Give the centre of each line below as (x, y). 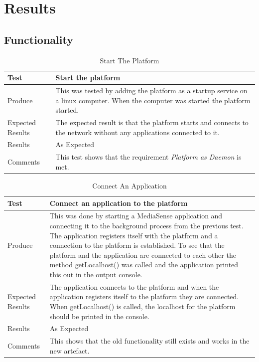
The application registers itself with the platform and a (134, 235)
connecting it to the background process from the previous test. (146, 226)
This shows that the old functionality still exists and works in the (149, 341)
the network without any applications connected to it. (137, 132)
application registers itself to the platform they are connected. (144, 296)
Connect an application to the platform (119, 203)
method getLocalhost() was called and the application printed (144, 265)
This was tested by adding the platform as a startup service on (151, 90)
